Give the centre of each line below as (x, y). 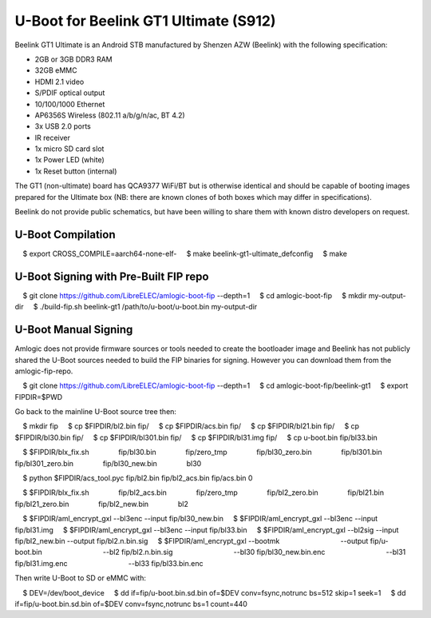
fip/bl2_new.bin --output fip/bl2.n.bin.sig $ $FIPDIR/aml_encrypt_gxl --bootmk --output (192, 540)
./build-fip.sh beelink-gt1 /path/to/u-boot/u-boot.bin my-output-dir (148, 307)
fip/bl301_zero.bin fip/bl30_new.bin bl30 (108, 463)
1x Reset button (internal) (76, 171)
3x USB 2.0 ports (63, 126)
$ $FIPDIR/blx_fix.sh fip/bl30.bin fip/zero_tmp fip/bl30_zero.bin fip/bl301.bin (202, 453)
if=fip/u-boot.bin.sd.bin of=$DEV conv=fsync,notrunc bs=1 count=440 (131, 604)
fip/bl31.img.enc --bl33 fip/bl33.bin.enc (109, 563)
